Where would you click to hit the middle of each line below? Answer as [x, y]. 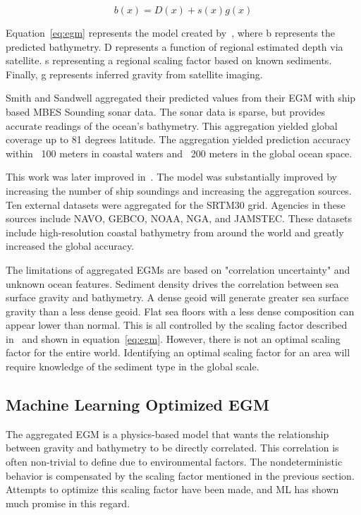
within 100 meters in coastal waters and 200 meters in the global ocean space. [179, 153]
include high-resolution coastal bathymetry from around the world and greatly [175, 232]
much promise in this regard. [68, 503]
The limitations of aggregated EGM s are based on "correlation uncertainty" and [178, 269]
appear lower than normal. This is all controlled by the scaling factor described [177, 325]
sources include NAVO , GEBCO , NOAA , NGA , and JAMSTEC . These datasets [179, 218]
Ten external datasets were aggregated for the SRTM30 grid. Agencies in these [176, 204]
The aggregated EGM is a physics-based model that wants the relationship [167, 434]
